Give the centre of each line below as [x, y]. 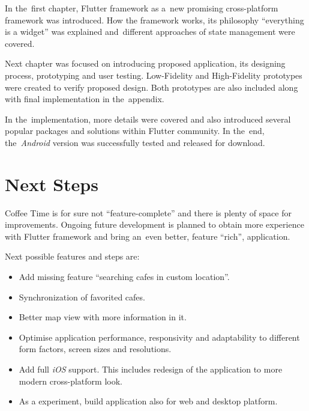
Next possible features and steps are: [72, 256]
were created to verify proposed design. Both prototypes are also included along [151, 87]
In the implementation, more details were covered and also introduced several [148, 119]
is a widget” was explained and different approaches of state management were [150, 32]
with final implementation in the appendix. [85, 99]
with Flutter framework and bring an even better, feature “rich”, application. [148, 236]
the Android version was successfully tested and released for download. [135, 142]
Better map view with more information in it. [103, 317]
